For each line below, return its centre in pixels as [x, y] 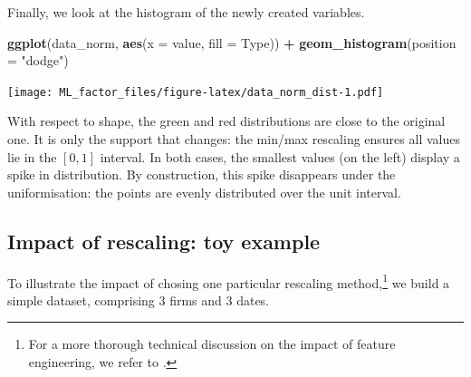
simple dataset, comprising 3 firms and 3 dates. [139, 300]
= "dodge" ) [38, 60]
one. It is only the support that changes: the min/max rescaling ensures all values [234, 139]
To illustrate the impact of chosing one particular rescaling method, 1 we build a [229, 281]
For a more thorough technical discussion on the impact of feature [212, 344]
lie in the [32, 156]
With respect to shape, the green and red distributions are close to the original [226, 121]
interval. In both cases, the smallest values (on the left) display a [280, 156]
